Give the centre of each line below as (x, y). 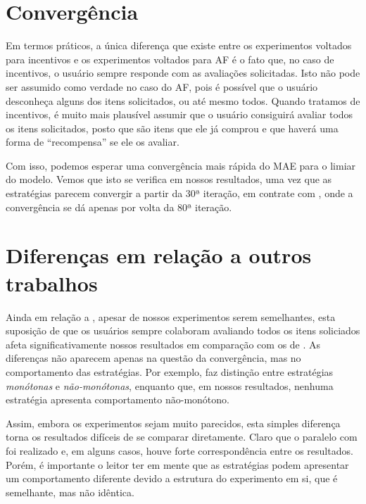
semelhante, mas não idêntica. (70, 492)
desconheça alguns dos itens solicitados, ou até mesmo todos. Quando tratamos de (183, 100)
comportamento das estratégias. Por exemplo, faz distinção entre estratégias (170, 371)
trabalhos (52, 283)
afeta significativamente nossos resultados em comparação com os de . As (163, 344)
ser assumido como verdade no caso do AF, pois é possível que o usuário (162, 86)
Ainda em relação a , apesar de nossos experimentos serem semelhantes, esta (171, 316)
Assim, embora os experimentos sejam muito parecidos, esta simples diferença (173, 423)
